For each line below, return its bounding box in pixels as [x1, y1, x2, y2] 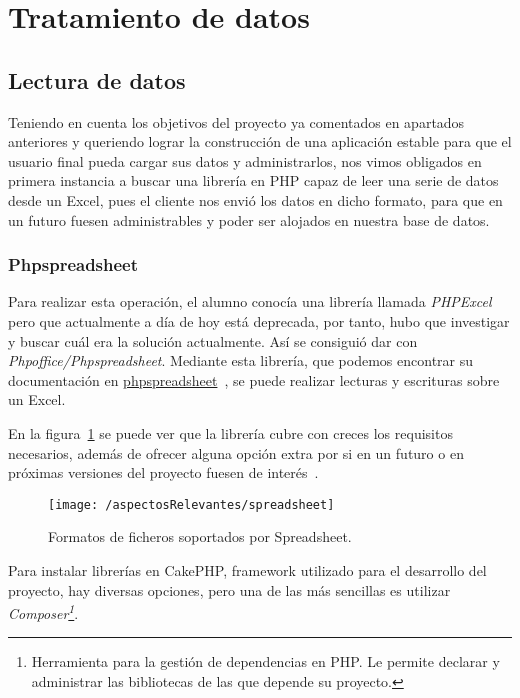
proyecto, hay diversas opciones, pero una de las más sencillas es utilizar [8, 579, 451, 600]
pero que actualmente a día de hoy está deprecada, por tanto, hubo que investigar [8, 310, 510, 331]
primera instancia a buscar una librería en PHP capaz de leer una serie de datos [8, 170, 499, 191]
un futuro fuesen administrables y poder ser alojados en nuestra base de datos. [8, 209, 490, 230]
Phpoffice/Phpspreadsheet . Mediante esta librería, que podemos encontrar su [8, 350, 474, 371]
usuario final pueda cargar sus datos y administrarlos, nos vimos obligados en [8, 150, 482, 171]
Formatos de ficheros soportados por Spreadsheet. [48, 526, 352, 547]
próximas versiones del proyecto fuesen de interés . [8, 462, 319, 483]
